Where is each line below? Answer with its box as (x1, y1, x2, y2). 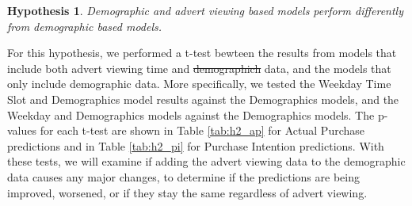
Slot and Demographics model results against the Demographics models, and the (7, 90, 399, 107)
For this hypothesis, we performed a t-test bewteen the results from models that (7, 44, 397, 61)
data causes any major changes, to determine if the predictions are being (7, 168, 360, 185)
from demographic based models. (7, 17, 162, 34)
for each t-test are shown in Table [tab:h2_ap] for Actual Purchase (40, 122, 365, 139)
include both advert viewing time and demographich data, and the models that (7, 59, 391, 76)
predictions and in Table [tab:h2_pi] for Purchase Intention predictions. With (7, 137, 384, 154)
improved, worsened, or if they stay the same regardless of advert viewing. (7, 184, 368, 200)
